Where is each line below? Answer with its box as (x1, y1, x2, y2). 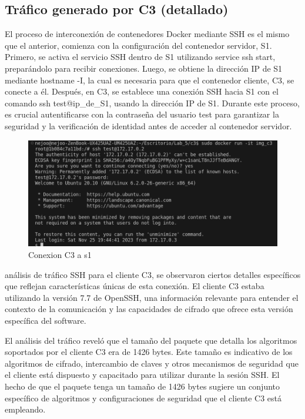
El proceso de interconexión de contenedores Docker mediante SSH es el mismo (5, 28, 290, 40)
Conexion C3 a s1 (28, 249, 92, 261)
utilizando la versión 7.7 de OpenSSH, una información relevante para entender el (5, 291, 299, 303)
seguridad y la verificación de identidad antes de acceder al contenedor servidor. (5, 119, 292, 132)
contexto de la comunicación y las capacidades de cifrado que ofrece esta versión (5, 303, 293, 315)
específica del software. (5, 314, 86, 327)
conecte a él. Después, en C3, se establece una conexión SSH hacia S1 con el (5, 85, 279, 98)
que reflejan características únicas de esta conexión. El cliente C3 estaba (5, 280, 264, 292)
